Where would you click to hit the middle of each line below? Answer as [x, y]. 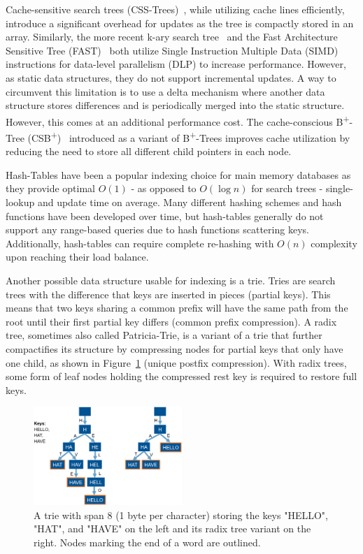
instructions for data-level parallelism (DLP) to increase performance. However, [176, 64]
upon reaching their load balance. [77, 257]
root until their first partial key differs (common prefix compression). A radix [171, 321]
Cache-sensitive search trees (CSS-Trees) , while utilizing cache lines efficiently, [175, 9]
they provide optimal [51, 188]
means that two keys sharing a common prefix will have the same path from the [177, 308]
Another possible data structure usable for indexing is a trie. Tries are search [171, 280]
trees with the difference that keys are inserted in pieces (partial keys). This [168, 294]
